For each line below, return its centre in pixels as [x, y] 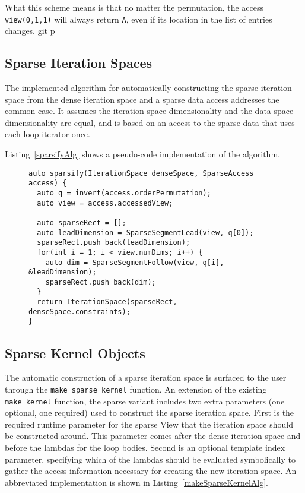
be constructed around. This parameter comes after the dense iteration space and [153, 436]
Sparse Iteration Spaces [79, 63]
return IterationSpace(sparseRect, [107, 302]
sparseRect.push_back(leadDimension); [114, 243]
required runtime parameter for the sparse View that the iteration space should [149, 424]
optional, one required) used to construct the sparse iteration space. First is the [150, 413]
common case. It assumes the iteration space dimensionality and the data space [149, 111]
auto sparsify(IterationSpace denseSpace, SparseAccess [141, 173]
